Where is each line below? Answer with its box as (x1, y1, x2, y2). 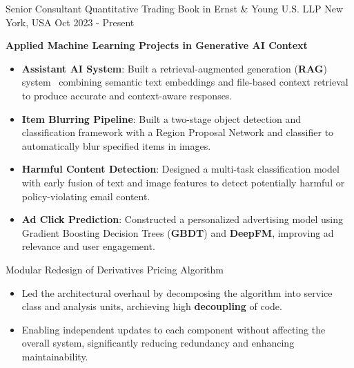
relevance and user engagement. (21, 239, 155, 253)
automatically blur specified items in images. (21, 138, 211, 153)
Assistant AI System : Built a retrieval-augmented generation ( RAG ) (21, 61, 327, 75)
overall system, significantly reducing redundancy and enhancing (21, 336, 295, 350)
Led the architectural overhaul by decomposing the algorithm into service (21, 285, 333, 300)
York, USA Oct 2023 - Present (6, 14, 135, 29)
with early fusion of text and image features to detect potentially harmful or (21, 175, 345, 189)
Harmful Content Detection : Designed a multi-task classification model (21, 162, 340, 176)
